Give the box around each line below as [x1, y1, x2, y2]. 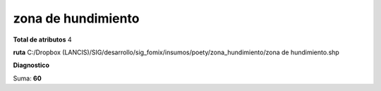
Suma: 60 [13, 74, 42, 83]
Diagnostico [13, 61, 49, 70]
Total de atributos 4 [13, 35, 72, 44]
